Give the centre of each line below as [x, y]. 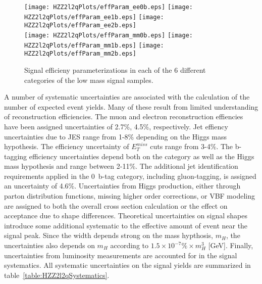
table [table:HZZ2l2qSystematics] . [57, 275]
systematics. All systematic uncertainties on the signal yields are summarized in [127, 265]
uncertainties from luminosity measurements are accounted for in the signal [121, 255]
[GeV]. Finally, [231, 245]
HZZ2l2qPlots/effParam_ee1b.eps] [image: [94, 17]
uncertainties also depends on [49, 245]
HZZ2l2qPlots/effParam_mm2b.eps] [80, 54]
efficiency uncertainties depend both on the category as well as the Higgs [142, 156]
